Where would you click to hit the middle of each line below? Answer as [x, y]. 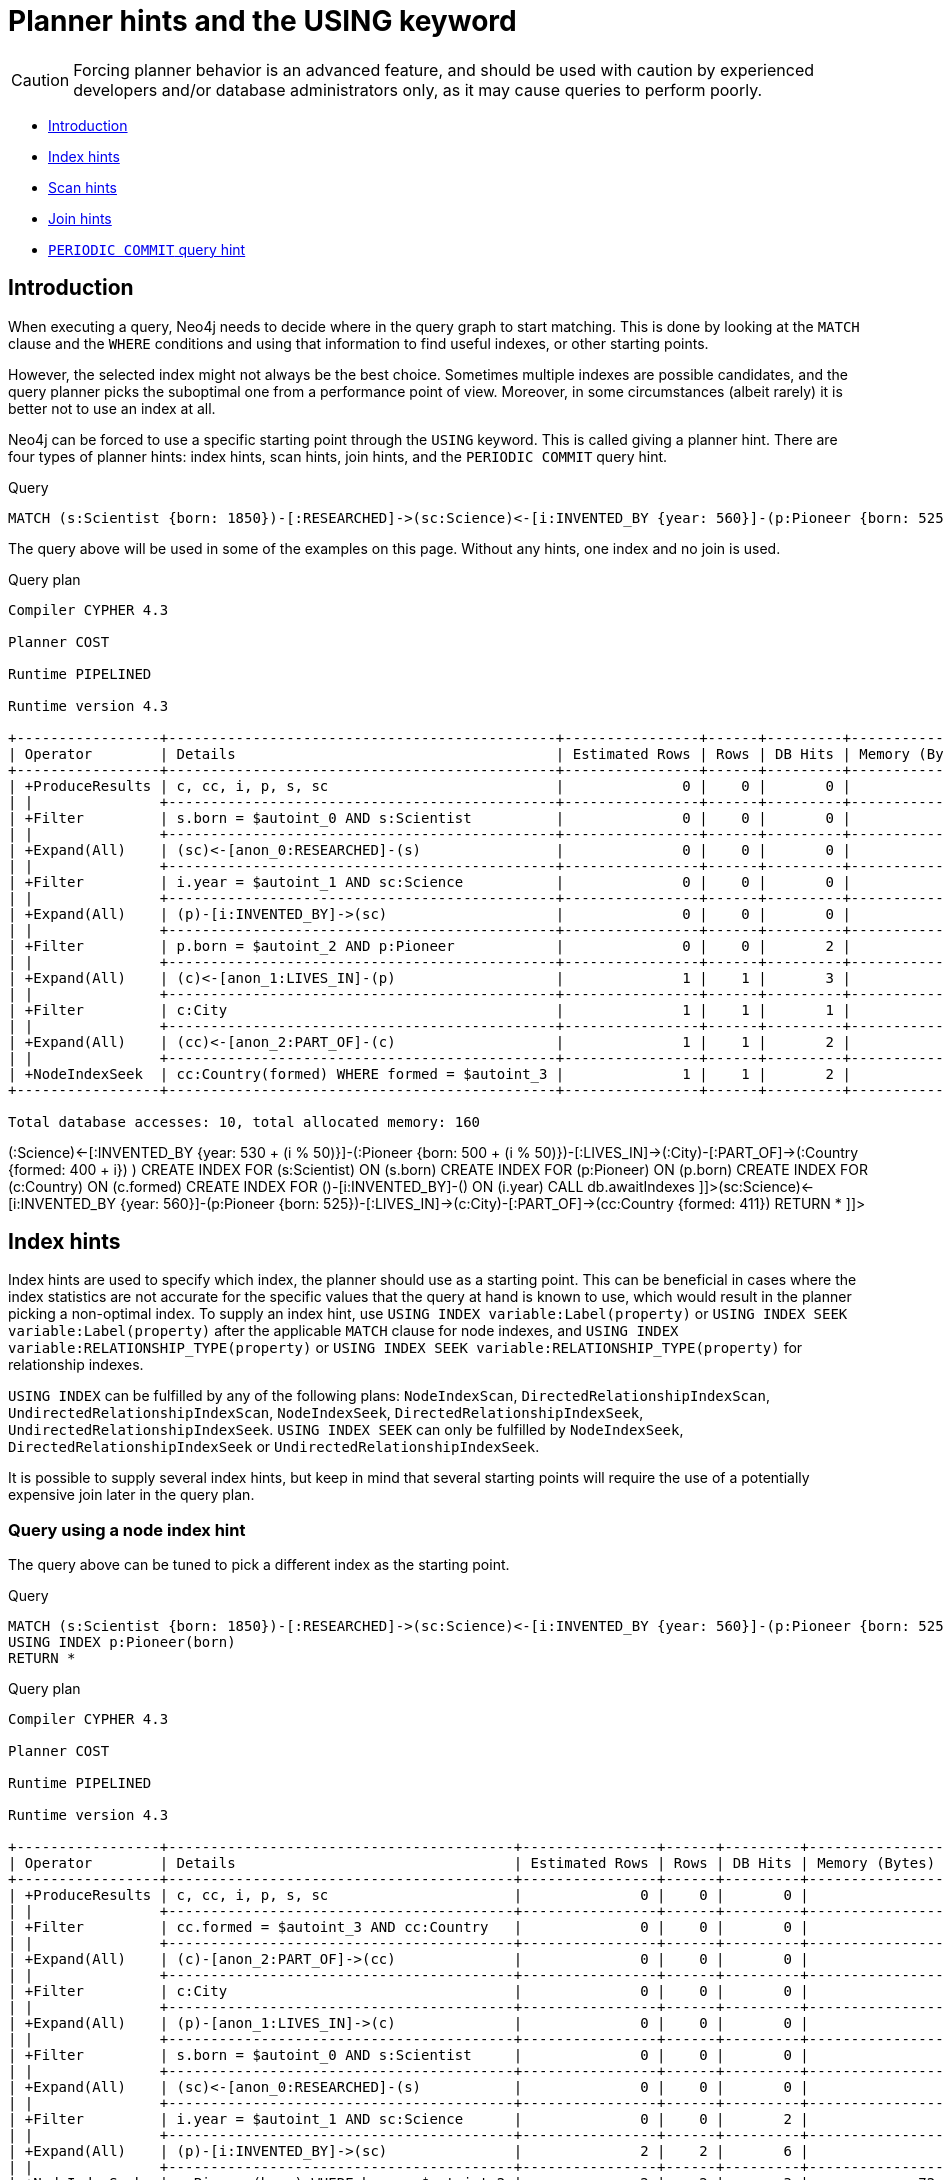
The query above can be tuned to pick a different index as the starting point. [259, 1565]
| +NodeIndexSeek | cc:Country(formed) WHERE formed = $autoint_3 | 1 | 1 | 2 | [429, 1073]
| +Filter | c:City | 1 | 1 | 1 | [429, 1009]
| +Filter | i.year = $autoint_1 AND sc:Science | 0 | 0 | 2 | [408, 2119]
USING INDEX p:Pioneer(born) [122, 1642]
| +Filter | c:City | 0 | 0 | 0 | [408, 1991]
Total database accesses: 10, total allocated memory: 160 [244, 1121]
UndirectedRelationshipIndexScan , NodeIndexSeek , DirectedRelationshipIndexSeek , [326, 1413]
